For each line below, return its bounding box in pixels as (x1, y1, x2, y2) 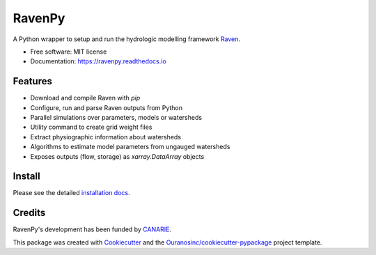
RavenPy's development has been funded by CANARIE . (13, 225, 172, 233)
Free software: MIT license (30, 47, 107, 56)
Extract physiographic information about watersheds (30, 132, 181, 141)
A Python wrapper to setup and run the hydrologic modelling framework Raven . (13, 35, 240, 43)
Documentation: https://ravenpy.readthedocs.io (30, 57, 166, 65)
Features (13, 75, 52, 87)
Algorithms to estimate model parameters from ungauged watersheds (30, 143, 230, 151)
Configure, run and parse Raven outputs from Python (30, 103, 183, 111)
